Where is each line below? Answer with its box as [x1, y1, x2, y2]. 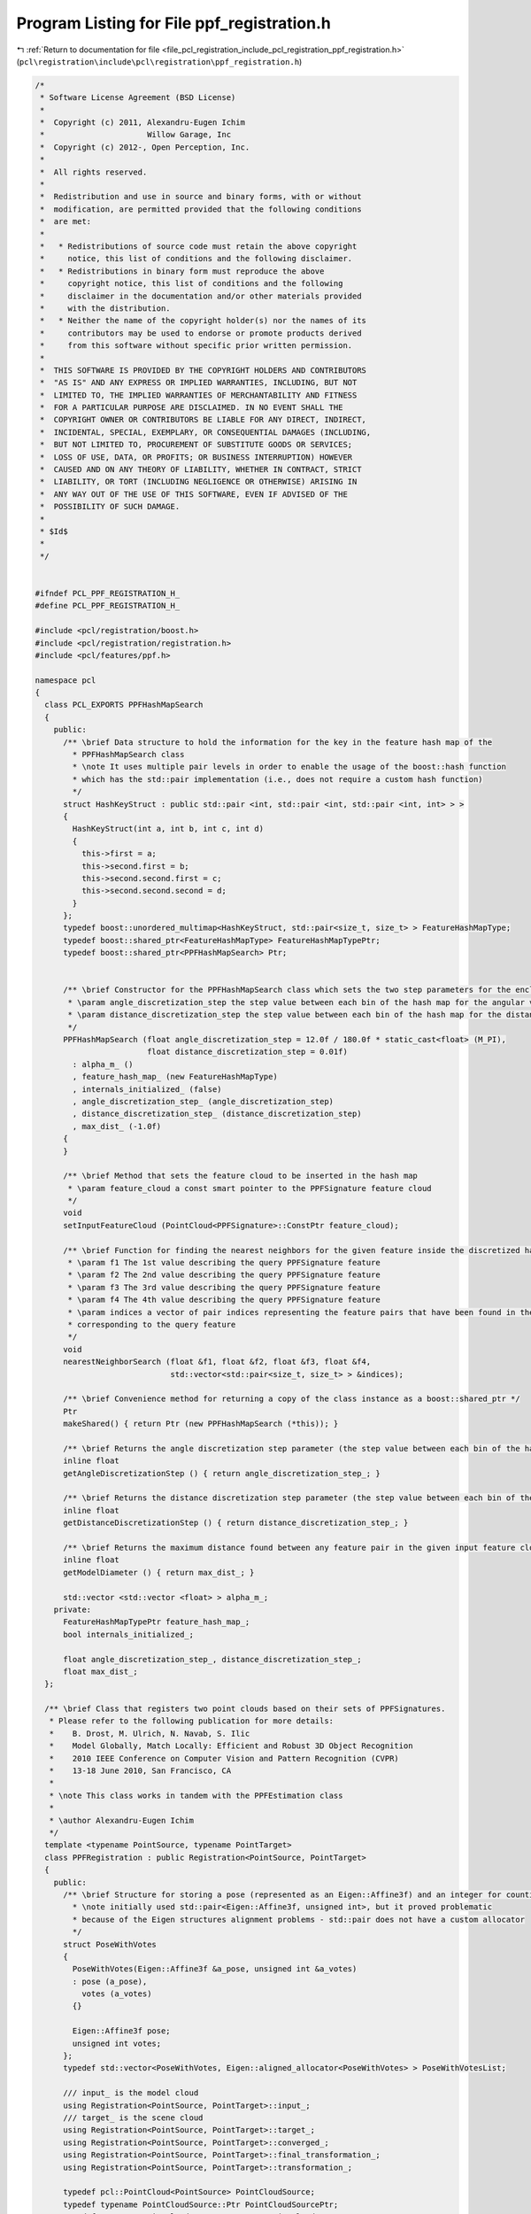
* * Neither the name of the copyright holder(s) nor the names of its [40, 315, 367, 326]
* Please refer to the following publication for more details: [49, 1716, 335, 1726]
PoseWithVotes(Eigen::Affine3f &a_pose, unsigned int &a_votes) [72, 1964, 358, 1974]
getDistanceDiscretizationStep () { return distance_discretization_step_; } [63, 1518, 409, 1528]
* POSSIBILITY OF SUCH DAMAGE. [40, 501, 181, 512]
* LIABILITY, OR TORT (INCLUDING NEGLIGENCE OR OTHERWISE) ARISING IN [40, 476, 358, 487]
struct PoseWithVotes [63, 1939, 157, 1949]
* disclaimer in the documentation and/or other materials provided [40, 290, 362, 301]
